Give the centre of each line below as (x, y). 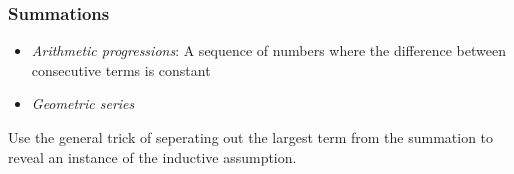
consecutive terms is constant (121, 69)
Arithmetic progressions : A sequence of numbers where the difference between (268, 50)
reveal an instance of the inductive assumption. (152, 156)
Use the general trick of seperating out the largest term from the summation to (251, 137)
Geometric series (83, 103)
